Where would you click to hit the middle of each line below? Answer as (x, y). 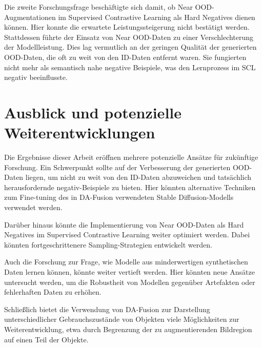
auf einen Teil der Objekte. (46, 339)
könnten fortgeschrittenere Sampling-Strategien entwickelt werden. (108, 244)
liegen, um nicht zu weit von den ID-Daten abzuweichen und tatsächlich (138, 177)
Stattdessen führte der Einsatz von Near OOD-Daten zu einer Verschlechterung (129, 37)
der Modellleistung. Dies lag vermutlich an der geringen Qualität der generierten (130, 47)
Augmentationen (30, 17)
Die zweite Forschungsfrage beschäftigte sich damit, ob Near (98, 7)
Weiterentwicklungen (80, 132)
